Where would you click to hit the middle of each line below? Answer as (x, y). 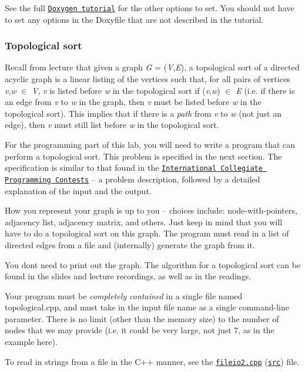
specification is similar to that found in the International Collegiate (134, 168)
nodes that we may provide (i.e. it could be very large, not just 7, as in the (140, 330)
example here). (31, 342)
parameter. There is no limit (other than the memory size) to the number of (142, 318)
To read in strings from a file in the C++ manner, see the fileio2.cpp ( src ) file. (152, 361)
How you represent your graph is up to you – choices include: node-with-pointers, (151, 210)
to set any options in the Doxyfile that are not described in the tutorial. (134, 19)
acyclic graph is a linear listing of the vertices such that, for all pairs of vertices (148, 79)
